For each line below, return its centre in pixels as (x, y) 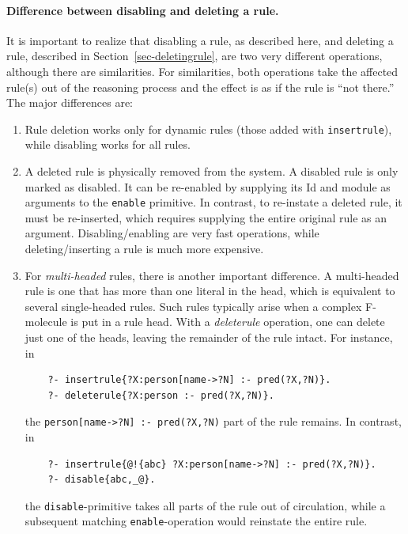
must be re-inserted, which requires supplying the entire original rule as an (206, 217)
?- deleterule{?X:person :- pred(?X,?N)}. (161, 395)
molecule (46, 322)
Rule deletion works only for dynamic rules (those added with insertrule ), (208, 129)
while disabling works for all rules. (108, 144)
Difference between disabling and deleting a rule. (143, 10)
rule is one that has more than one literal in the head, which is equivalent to (210, 291)
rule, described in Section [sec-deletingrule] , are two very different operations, (195, 56)
